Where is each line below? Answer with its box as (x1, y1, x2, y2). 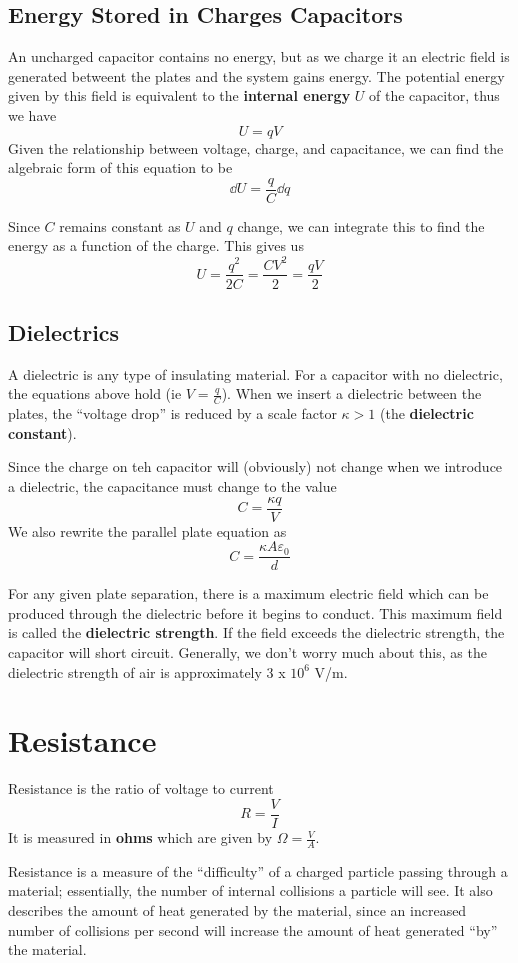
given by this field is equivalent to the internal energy (8, 85, 351, 106)
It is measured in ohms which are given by (8, 827, 273, 848)
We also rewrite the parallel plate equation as (8, 520, 287, 541)
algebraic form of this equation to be (8, 157, 233, 178)
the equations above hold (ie (8, 383, 182, 404)
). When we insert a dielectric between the (221, 383, 482, 404)
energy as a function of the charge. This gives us (8, 235, 304, 256)
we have (8, 104, 57, 125)
